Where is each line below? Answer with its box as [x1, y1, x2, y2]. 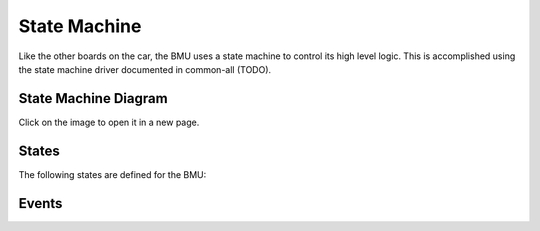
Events [18, 195, 63, 212]
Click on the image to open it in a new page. [18, 116, 200, 128]
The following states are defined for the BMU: [18, 168, 207, 180]
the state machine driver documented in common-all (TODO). [18, 63, 272, 75]
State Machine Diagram [18, 90, 169, 107]
